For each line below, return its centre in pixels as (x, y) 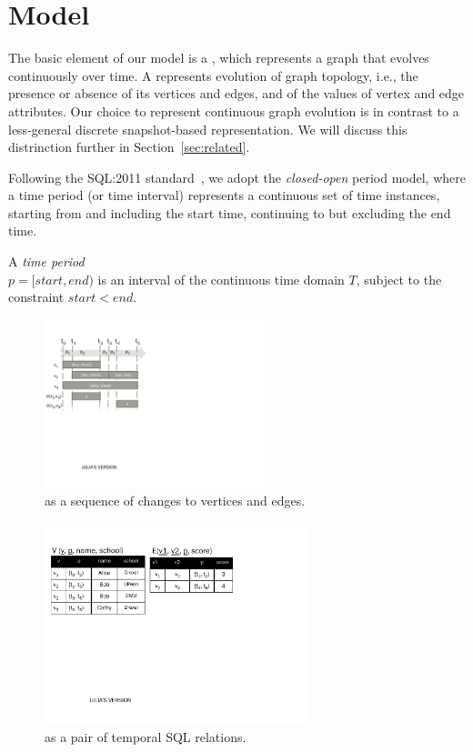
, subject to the (399, 279)
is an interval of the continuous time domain (221, 279)
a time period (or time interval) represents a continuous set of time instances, (224, 195)
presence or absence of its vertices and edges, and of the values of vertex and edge (236, 93)
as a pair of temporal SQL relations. (146, 737)
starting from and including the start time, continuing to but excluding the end (230, 212)
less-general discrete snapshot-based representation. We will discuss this (208, 129)
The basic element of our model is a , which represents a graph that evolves (219, 58)
